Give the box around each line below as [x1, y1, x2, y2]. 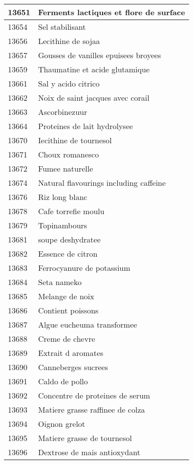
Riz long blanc [38, 191, 87, 202]
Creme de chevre [38, 333, 95, 344]
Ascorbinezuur [38, 106, 87, 117]
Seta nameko [38, 276, 82, 287]
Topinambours [38, 220, 87, 231]
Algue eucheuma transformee [38, 319, 137, 330]
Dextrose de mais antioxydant [38, 446, 140, 458]
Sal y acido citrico [38, 78, 100, 89]
